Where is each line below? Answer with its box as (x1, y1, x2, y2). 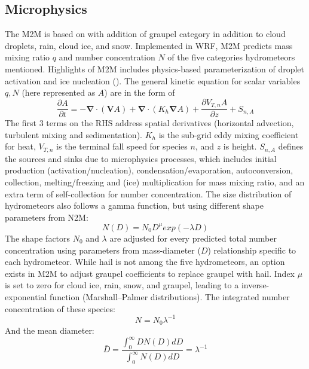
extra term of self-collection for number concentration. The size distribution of (5, 187, 292, 200)
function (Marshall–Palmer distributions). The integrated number (50, 290, 290, 303)
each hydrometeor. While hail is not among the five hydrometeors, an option (5, 255, 285, 268)
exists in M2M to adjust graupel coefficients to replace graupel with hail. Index (5, 267, 295, 279)
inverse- (241, 279, 270, 291)
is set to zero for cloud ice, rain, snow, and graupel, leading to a (5, 279, 239, 291)
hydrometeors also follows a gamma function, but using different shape (5, 199, 264, 212)
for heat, (5, 140, 36, 153)
